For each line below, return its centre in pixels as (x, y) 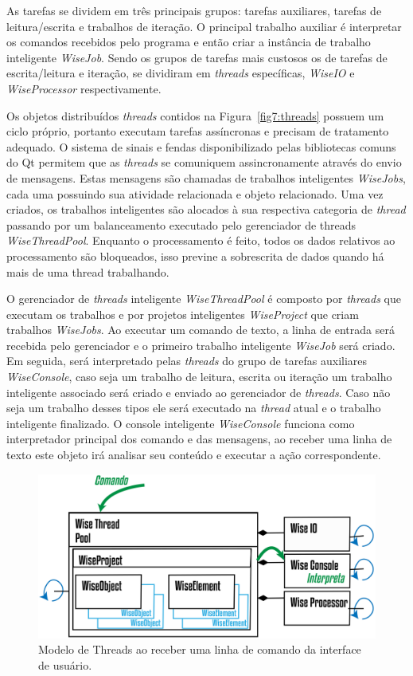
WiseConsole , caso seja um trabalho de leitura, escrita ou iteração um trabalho (199, 377)
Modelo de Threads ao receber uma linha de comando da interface (200, 649)
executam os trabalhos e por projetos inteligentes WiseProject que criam (183, 314)
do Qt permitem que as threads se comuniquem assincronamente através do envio (204, 162)
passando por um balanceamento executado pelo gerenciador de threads (181, 224)
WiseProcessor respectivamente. (84, 88)
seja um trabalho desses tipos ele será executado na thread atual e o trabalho (194, 408)
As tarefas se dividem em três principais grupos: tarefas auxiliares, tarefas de (194, 10)
